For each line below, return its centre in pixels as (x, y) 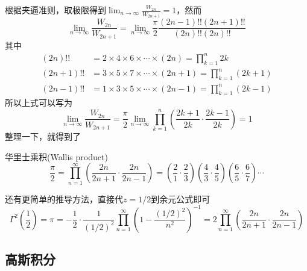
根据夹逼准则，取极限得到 (55, 10)
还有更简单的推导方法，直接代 (64, 198)
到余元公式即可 (181, 198)
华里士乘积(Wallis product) (56, 156)
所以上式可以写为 (39, 103)
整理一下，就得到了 (43, 136)
